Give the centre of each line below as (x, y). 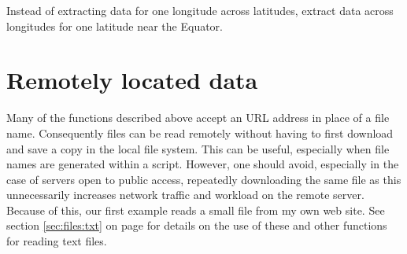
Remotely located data (132, 80)
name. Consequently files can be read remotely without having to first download (200, 133)
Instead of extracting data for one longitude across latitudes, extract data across (200, 10)
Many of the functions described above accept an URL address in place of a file (198, 118)
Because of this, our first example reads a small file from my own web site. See (196, 210)
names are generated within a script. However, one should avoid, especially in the (203, 164)
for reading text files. (57, 241)
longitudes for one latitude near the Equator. (115, 26)
